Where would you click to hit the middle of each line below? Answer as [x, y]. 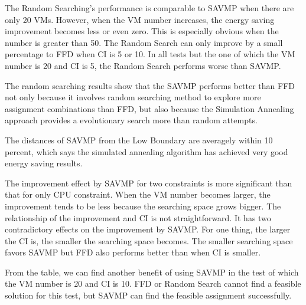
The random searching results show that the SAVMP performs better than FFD [150, 85]
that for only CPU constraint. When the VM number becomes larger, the [138, 194]
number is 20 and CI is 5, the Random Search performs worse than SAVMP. [143, 65]
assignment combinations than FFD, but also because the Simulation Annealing [149, 108]
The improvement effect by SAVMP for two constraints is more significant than [149, 183]
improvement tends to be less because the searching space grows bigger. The [143, 206]
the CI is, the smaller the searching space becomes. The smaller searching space [149, 240]
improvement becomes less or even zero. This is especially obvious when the [142, 31]
